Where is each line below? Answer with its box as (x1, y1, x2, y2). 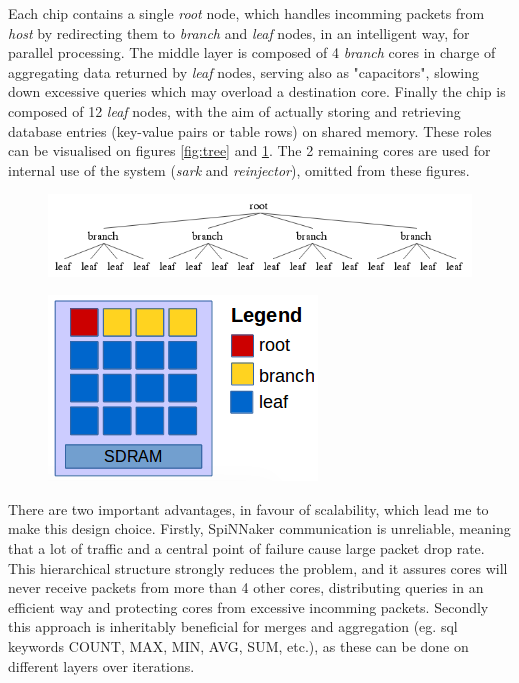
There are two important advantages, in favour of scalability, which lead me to (8, 498, 489, 519)
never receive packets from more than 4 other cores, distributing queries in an (8, 577, 484, 598)
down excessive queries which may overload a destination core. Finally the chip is (8, 81, 506, 102)
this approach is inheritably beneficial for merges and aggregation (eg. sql (8, 616, 458, 637)
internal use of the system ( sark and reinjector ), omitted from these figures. (8, 159, 470, 180)
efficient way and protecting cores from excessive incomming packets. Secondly (8, 596, 489, 617)
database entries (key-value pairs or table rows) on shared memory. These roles (8, 120, 492, 141)
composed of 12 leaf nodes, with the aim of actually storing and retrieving (8, 100, 461, 121)
